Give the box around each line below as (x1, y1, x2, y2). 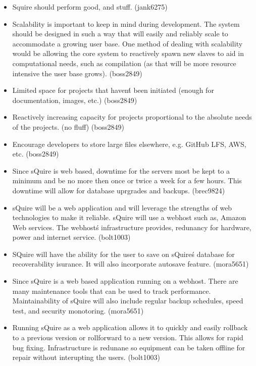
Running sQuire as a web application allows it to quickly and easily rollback (12, 322, 248, 333)
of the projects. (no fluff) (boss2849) (12, 121, 124, 132)
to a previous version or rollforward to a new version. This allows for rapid (12, 332, 243, 343)
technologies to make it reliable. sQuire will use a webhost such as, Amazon (12, 212, 246, 223)
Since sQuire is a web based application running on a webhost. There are (12, 276, 238, 286)
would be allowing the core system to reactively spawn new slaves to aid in (12, 48, 244, 59)
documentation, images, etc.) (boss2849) (12, 94, 137, 105)
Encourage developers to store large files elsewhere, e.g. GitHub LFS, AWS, (12, 138, 246, 149)
